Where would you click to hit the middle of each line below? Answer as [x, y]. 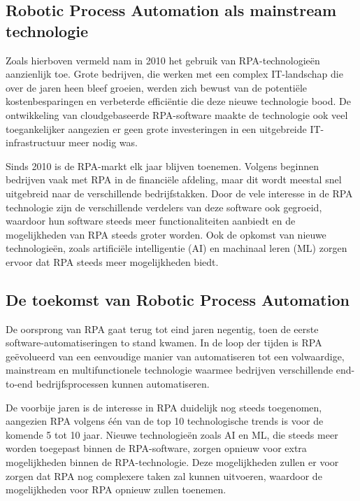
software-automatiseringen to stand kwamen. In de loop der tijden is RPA [164, 343]
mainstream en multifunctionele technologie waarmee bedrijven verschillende [170, 370]
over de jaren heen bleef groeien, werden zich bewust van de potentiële [157, 87]
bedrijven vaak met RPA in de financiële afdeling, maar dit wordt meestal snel [174, 179]
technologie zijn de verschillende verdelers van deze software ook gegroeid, [164, 207]
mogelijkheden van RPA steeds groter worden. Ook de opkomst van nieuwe [166, 234]
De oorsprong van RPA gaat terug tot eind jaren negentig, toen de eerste [162, 329]
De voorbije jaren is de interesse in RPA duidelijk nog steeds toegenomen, [164, 407]
